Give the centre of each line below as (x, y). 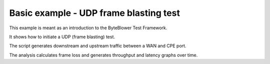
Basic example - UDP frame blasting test (94, 13)
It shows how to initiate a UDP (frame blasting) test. (62, 37)
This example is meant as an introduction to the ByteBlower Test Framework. (88, 28)
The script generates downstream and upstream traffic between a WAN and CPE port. (98, 46)
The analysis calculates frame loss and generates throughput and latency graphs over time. (103, 55)
